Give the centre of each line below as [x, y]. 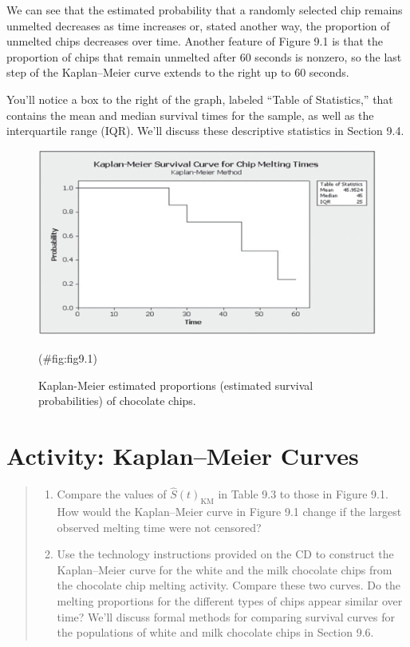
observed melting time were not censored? [159, 527]
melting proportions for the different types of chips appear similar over [230, 600]
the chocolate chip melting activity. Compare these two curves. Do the [229, 585]
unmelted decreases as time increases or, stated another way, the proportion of [198, 25]
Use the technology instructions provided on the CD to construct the [225, 554]
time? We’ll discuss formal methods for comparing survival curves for [226, 616]
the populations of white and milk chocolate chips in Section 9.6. [215, 632]
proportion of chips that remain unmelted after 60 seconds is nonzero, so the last [204, 56]
